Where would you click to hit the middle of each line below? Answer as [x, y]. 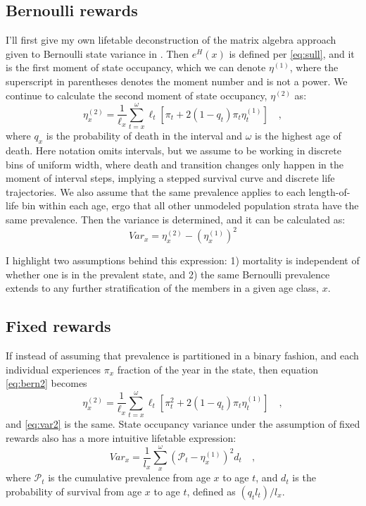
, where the [314, 67]
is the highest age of [298, 136]
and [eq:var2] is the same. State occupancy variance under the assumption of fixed [183, 424]
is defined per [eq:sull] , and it [292, 53]
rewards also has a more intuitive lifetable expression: [121, 437]
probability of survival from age [74, 492]
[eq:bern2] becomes [46, 383]
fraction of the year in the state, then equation [218, 369]
